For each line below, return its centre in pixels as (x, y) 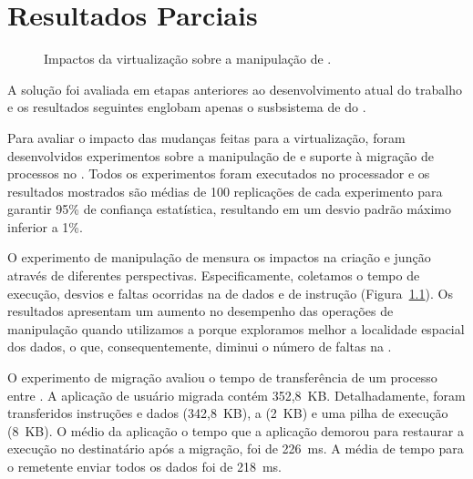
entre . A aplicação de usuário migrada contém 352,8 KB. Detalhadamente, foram (236, 395)
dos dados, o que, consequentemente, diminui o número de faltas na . (200, 347)
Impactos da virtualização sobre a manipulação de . (188, 59)
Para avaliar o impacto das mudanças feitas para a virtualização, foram (206, 137)
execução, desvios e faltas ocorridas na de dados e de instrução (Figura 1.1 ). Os (230, 293)
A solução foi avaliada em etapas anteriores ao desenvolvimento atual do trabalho (235, 89)
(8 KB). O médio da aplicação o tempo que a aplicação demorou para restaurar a (236, 430)
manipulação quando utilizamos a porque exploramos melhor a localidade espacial (236, 328)
